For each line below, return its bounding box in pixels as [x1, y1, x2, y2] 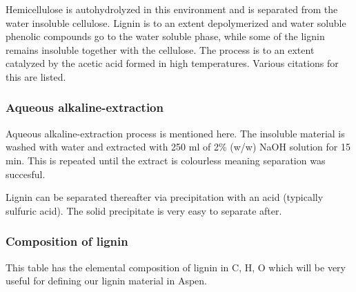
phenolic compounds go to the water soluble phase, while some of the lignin [6, 29, 325, 43]
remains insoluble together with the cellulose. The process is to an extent [6, 42, 315, 57]
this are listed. [6, 69, 66, 84]
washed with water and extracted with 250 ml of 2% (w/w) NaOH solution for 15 [6, 139, 350, 154]
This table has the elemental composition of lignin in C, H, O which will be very [6, 260, 346, 274]
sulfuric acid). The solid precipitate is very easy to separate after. [6, 203, 282, 217]
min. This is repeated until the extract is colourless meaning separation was [6, 153, 326, 167]
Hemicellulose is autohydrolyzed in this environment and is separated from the [6, 2, 338, 16]
